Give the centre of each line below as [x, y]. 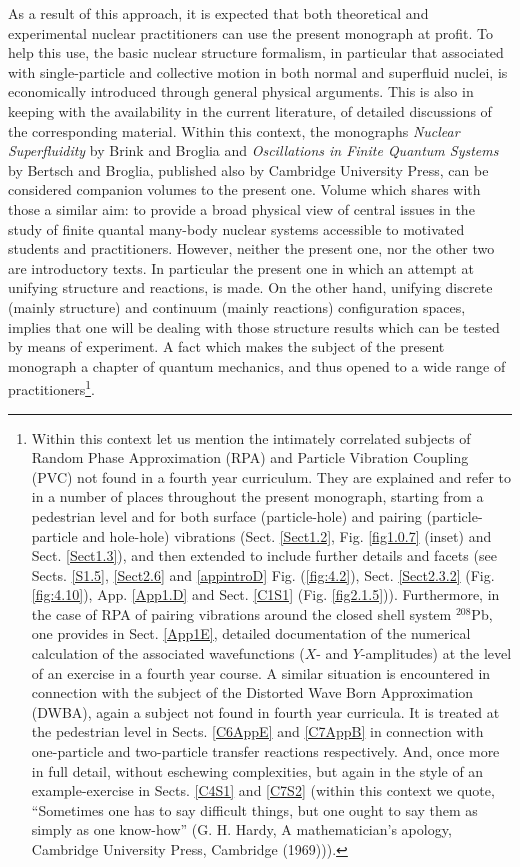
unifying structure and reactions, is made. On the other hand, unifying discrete [250, 287]
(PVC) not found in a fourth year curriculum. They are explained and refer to [271, 476]
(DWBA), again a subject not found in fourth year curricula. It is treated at [265, 711]
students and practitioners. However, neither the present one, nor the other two [251, 248]
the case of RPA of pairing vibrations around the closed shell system [241, 613]
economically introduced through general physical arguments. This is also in [241, 91]
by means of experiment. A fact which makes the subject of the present [226, 346]
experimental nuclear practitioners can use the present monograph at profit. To [251, 32]
